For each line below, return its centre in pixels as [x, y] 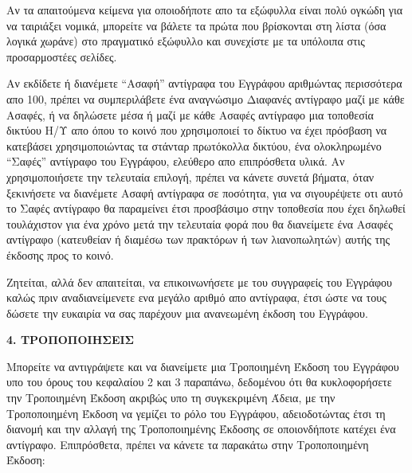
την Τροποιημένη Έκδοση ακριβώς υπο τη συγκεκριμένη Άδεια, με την [171, 398]
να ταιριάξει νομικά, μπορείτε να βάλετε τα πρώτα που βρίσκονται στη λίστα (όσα [196, 25]
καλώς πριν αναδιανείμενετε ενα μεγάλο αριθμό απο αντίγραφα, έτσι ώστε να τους [196, 297]
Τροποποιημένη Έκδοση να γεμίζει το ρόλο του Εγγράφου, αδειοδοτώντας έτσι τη [196, 413]
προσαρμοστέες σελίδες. [62, 56]
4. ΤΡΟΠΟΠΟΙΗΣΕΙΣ [71, 340]
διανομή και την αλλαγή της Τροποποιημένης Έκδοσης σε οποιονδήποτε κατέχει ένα [201, 429]
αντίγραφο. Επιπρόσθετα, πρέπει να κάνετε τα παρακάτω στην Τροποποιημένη [188, 444]
